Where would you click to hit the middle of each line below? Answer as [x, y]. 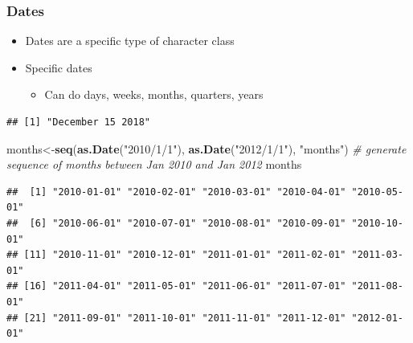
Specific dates [59, 67]
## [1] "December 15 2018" [78, 122]
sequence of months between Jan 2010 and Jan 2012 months [154, 164]
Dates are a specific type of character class [130, 41]
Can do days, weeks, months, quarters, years [154, 94]
